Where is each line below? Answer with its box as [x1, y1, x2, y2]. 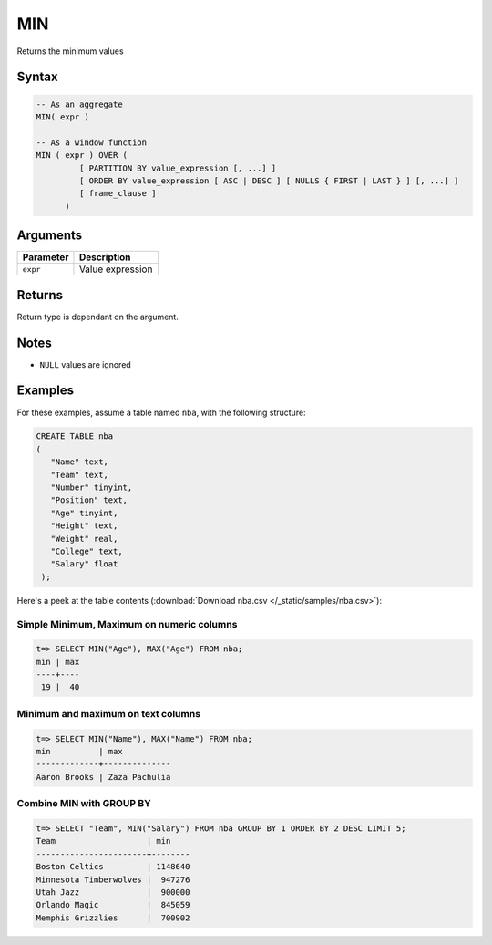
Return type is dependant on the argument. [16, 311, 179, 322]
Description [78, 251, 131, 264]
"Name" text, [50, 457, 109, 467]
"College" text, [50, 546, 123, 556]
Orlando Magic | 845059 [36, 899, 190, 910]
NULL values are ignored [39, 358, 131, 369]
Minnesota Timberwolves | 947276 [36, 874, 190, 885]
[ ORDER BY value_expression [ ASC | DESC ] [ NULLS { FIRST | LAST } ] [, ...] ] [78, 175, 459, 186]
